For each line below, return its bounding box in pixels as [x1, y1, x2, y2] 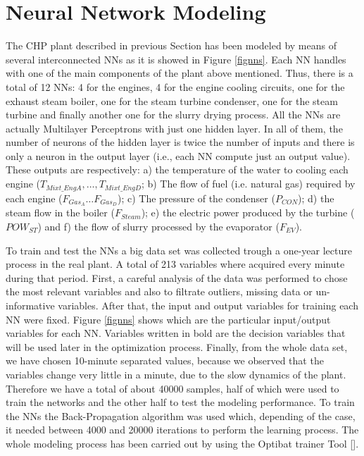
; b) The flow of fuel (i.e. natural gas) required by [141, 176, 356, 191]
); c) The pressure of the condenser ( [117, 190, 275, 205]
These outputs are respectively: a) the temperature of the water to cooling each [6, 162, 349, 177]
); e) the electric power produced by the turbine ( [141, 205, 355, 220]
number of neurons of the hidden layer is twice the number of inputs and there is [6, 135, 355, 149]
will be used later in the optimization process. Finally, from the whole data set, [6, 339, 348, 354]
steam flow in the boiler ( [6, 205, 115, 220]
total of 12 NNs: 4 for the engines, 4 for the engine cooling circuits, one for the [6, 79, 345, 94]
